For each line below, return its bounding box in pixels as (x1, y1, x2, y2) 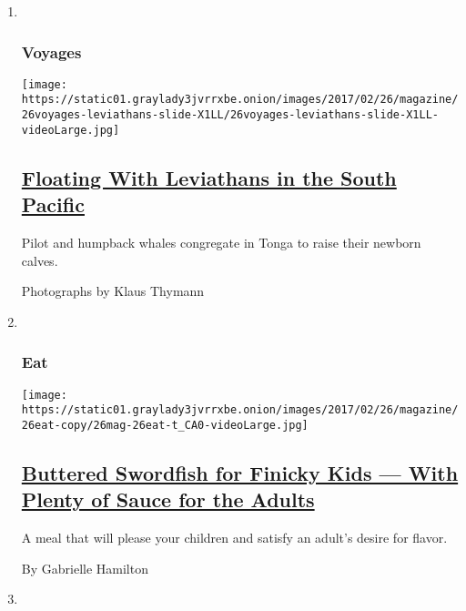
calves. (21, 250, 58, 270)
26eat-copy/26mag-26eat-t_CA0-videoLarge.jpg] (21, 418, 309, 432)
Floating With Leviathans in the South (21, 163, 397, 191)
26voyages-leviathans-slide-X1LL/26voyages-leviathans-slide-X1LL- (21, 108, 439, 122)
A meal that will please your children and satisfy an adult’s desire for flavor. (21, 528, 448, 547)
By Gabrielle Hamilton (21, 558, 148, 577)
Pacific (21, 190, 85, 219)
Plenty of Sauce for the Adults (21, 485, 315, 514)
